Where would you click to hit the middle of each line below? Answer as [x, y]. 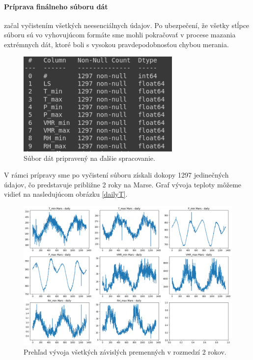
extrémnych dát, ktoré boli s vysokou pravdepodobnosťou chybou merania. [116, 44]
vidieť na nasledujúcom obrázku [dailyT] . [66, 194]
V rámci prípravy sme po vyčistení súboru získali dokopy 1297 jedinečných [116, 175]
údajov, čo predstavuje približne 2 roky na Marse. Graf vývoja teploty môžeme [123, 184]
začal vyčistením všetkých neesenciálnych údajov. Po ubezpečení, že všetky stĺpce [127, 25]
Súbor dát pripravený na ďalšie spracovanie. [89, 158]
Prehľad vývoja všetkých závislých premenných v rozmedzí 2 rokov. [125, 351]
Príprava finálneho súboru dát [56, 6]
